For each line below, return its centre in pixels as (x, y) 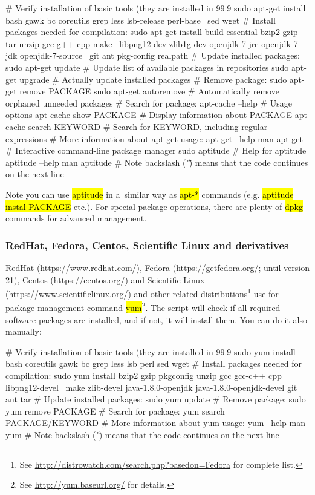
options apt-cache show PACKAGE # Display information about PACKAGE (149, 115)
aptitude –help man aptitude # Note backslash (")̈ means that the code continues (157, 162)
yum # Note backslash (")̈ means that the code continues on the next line (142, 434)
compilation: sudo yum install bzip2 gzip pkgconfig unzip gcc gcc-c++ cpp (144, 375)
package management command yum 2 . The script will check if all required (143, 307)
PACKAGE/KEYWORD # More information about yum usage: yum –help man (155, 423)
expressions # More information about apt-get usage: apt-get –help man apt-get (154, 138)
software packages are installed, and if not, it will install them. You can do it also (157, 319)
